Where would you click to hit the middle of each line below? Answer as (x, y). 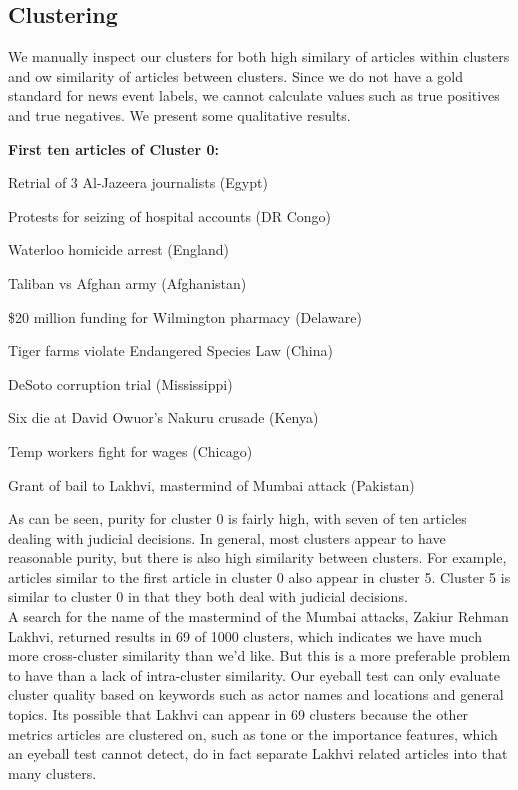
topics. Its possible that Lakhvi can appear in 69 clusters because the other (238, 714)
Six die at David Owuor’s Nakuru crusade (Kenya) (163, 417)
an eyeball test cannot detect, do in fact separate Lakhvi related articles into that (258, 753)
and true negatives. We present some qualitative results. (179, 114)
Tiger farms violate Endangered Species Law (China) (170, 350)
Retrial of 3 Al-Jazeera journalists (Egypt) (138, 182)
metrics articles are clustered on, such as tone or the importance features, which (253, 733)
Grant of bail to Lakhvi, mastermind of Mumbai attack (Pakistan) (211, 484)
